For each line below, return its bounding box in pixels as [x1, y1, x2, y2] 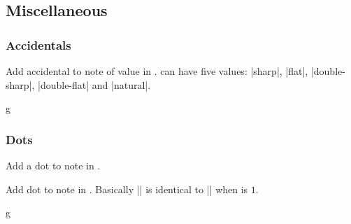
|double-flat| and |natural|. [38, 77, 151, 92]
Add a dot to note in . [6, 158, 101, 172]
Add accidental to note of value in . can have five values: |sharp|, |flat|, [6, 64, 308, 78]
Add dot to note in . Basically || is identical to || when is [6, 181, 248, 196]
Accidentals [6, 36, 71, 53]
